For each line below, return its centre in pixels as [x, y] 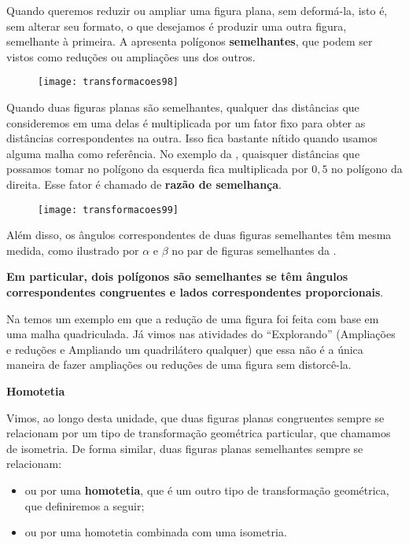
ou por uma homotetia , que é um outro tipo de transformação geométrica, [207, 490]
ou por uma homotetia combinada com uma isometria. [156, 532]
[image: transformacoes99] [108, 210]
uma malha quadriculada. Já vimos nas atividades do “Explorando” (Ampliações [201, 334]
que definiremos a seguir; [85, 505]
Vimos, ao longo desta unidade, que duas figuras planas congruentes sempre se [195, 417]
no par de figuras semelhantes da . [254, 250]
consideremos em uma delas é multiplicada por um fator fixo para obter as [186, 122]
